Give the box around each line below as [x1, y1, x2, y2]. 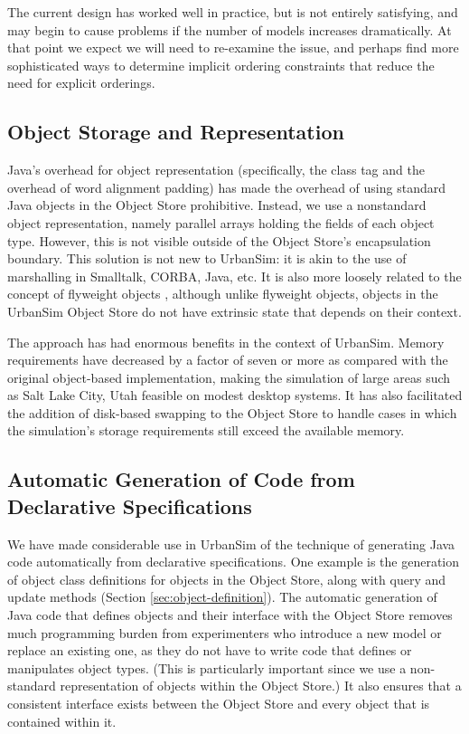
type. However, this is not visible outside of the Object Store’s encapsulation [7, 231, 431, 250]
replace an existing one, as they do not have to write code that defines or [7, 641, 412, 660]
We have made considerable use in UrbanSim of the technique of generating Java [7, 534, 455, 553]
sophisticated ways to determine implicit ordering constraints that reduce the [7, 55, 435, 74]
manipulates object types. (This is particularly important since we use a [7, 658, 407, 677]
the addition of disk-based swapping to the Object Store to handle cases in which [7, 403, 457, 422]
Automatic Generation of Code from [7, 465, 355, 493]
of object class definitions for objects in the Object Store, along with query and [7, 569, 446, 588]
